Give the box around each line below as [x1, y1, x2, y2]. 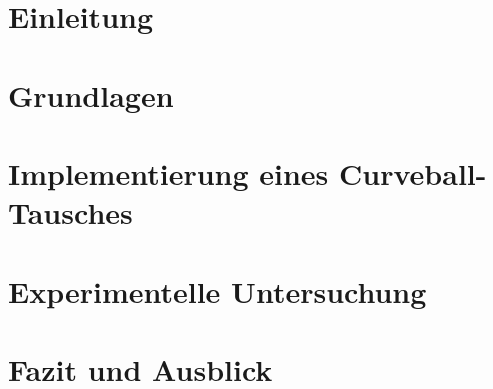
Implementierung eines [8, 152, 329, 193]
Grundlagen [8, 74, 174, 115]
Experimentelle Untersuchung [8, 270, 427, 311]
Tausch [8, 192, 106, 233]
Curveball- [339, 152, 487, 193]
